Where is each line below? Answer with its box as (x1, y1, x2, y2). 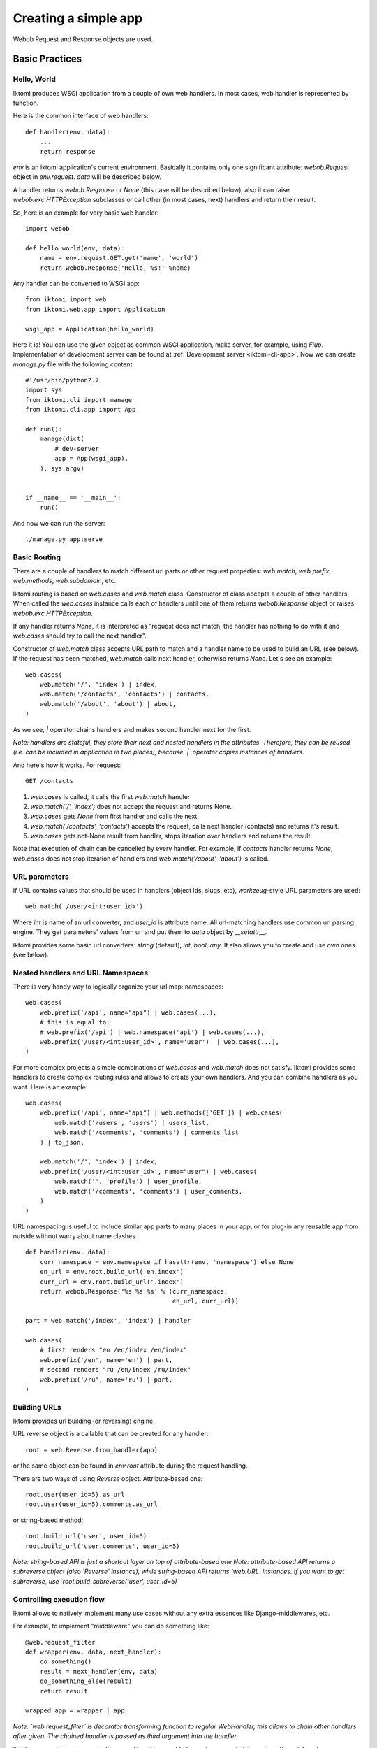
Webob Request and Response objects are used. (13, 35, 154, 43)
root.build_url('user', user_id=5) (25, 1532, 147, 1540)
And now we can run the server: (13, 519, 105, 527)
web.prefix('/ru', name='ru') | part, (39, 1375, 173, 1384)
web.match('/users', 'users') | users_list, (54, 1119, 209, 1126)
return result (39, 1687, 89, 1695)
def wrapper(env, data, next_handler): (25, 1648, 162, 1656)
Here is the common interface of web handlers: (13, 112, 149, 120)
